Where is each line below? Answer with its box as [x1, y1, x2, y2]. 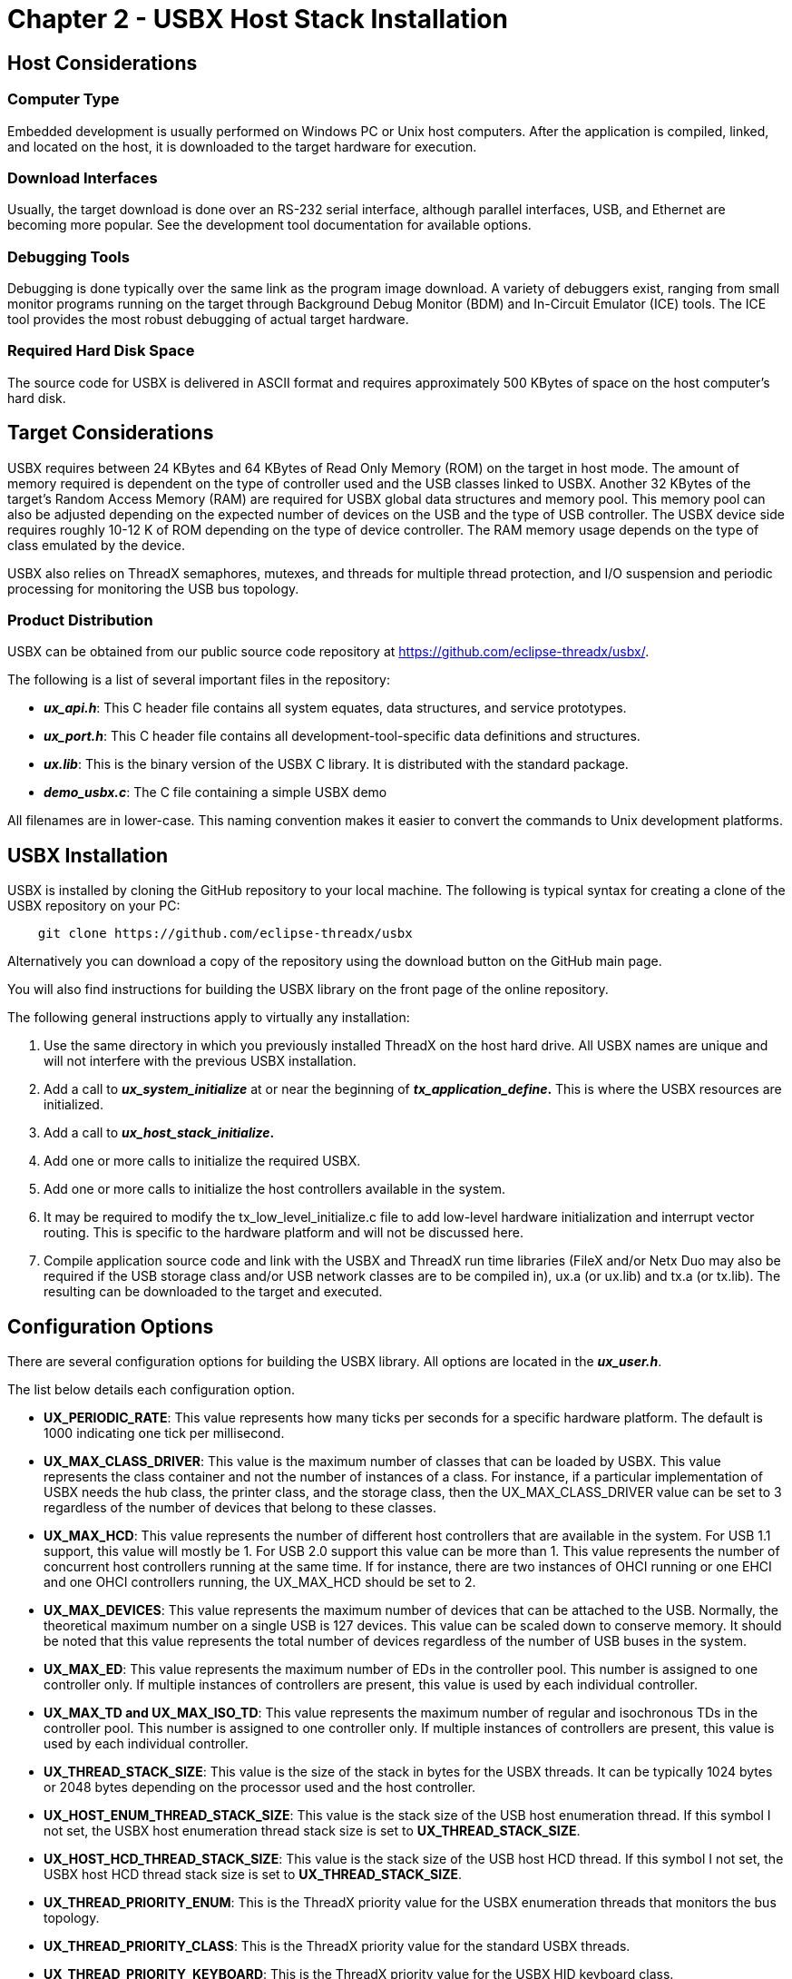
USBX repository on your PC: [7, 898, 181, 914]
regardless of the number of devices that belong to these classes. [44, 1500, 436, 1516]
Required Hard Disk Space [7, 341, 195, 360]
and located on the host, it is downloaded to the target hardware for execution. [7, 138, 477, 154]
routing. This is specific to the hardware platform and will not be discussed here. [44, 1225, 523, 1241]
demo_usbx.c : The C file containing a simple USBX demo [44, 784, 387, 801]
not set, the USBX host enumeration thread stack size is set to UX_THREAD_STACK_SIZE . [44, 1823, 581, 1839]
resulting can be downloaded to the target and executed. [44, 1284, 383, 1300]
